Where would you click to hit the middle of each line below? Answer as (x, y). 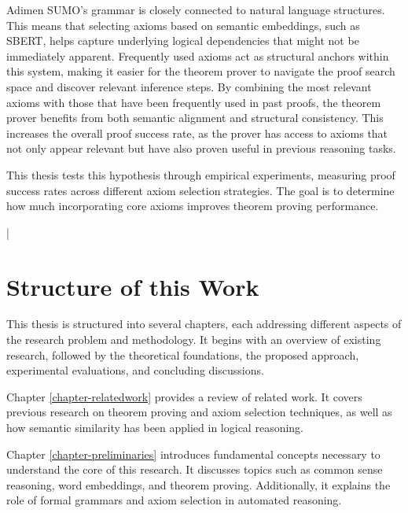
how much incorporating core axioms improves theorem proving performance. (193, 206)
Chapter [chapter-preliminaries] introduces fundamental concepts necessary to (193, 454)
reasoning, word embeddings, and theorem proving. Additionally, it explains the (198, 484)
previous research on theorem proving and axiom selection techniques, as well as (199, 412)
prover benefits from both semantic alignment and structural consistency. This (195, 118)
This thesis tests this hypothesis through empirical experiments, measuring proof (201, 174)
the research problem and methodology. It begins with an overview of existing (194, 340)
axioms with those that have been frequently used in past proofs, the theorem (194, 102)
